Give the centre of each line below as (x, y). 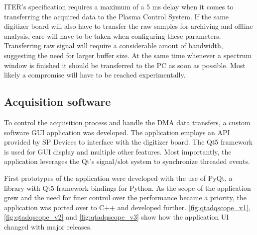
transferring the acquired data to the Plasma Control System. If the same (117, 16)
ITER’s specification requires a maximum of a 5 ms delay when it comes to (119, 6)
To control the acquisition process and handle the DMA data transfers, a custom (127, 122)
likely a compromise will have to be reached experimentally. (95, 75)
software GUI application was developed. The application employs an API (117, 132)
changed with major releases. (48, 226)
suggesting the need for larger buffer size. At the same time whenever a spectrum (128, 55)
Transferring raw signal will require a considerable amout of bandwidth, (114, 45)
